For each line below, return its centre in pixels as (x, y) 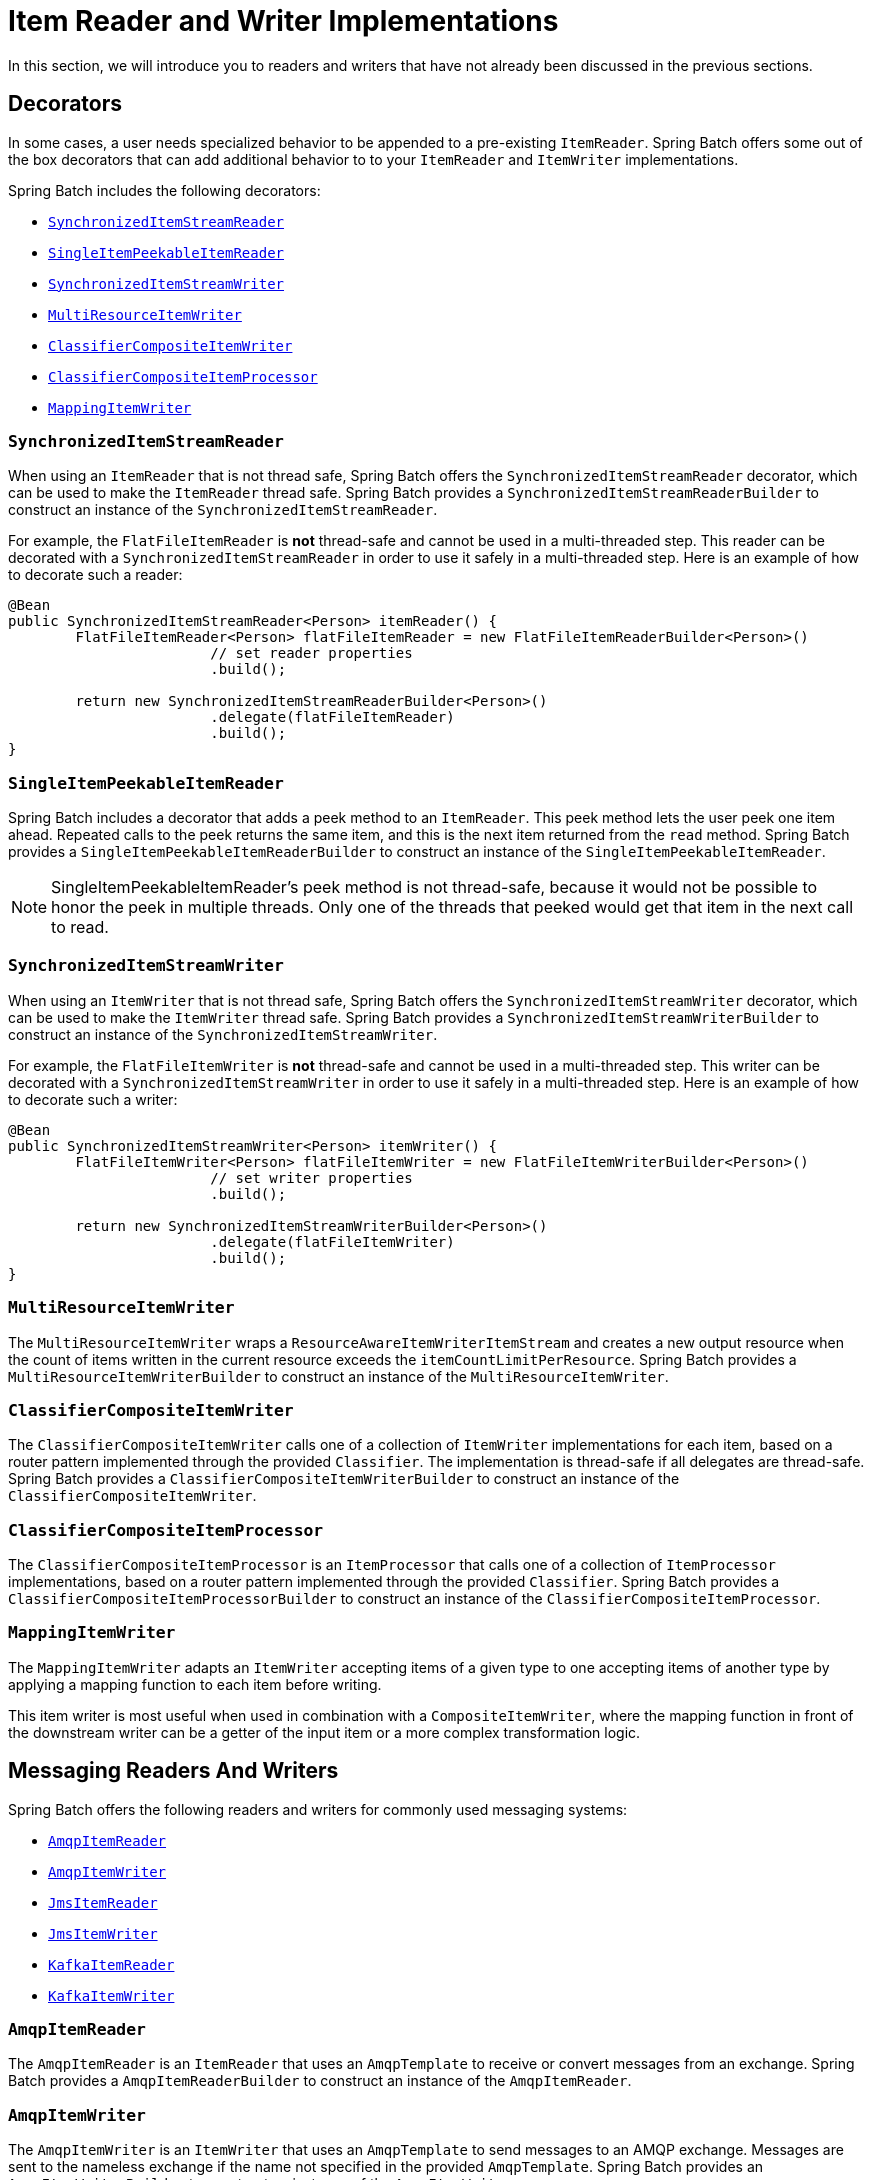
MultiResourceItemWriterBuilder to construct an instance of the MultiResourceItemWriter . (338, 1376)
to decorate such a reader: (95, 575)
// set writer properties (311, 1177)
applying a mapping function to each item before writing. (195, 1684)
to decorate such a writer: (93, 1099)
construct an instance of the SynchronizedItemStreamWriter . (223, 1034)
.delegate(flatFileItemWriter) (332, 1241)
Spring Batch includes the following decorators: (164, 190)
